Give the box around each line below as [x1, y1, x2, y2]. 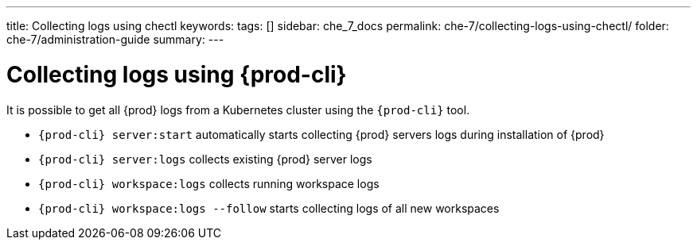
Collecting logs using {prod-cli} [6, 60, 347, 88]
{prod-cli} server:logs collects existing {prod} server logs [38, 152, 372, 166]
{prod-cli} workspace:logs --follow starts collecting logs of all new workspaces [38, 201, 500, 215]
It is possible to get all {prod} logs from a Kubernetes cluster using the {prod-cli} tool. [6, 102, 470, 117]
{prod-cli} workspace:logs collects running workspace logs [38, 176, 380, 190]
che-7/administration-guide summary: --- [6, 33, 224, 46]
